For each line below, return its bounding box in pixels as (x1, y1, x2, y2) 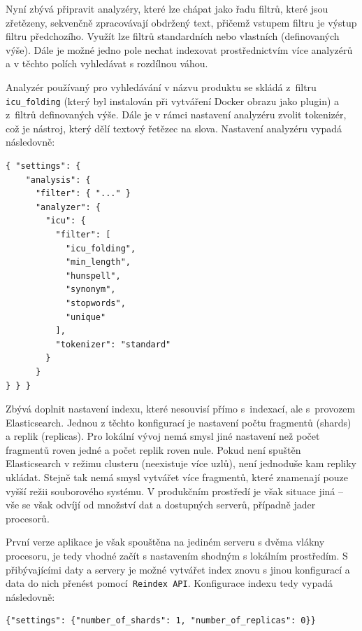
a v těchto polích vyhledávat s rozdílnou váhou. (6, 56, 208, 71)
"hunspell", (65, 270, 121, 281)
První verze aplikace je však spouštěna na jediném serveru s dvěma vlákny (6, 534, 325, 549)
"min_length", (65, 257, 131, 268)
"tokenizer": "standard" (55, 339, 171, 349)
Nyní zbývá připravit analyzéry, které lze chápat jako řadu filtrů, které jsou (6, 1, 328, 15)
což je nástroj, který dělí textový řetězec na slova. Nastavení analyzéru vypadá (6, 120, 342, 135)
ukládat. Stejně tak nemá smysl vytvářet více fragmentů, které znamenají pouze (6, 470, 348, 485)
